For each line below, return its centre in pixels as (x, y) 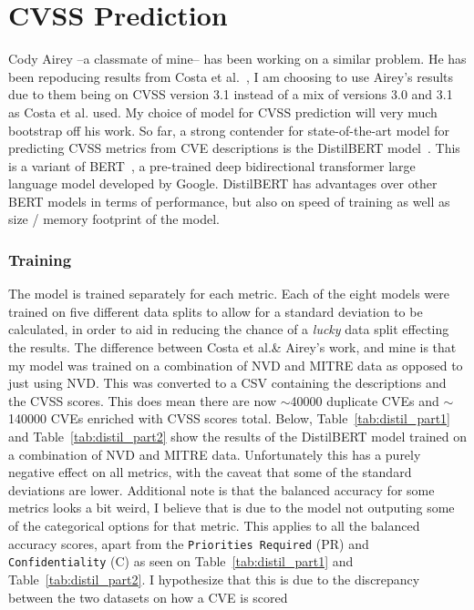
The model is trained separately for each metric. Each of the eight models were (229, 294)
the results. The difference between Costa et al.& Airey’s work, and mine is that (232, 347)
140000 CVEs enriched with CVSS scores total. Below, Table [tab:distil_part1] (229, 418)
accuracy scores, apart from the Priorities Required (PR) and (189, 543)
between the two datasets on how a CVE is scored (148, 597)
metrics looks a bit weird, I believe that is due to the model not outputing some (232, 508)
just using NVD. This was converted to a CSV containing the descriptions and (227, 383)
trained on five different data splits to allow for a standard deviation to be (216, 311)
